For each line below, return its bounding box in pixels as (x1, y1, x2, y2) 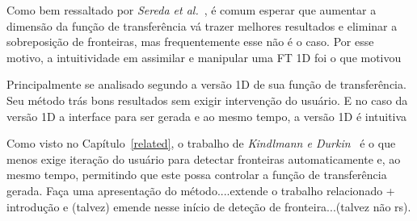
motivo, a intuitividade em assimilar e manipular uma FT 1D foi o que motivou (6, 48, 402, 65)
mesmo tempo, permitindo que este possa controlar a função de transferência (6, 166, 387, 183)
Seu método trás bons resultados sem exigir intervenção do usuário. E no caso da (6, 91, 408, 108)
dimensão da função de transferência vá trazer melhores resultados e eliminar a (6, 17, 398, 34)
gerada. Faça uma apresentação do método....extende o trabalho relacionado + (6, 181, 395, 198)
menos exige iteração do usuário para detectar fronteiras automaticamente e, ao (6, 150, 401, 167)
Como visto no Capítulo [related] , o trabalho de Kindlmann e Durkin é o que (6, 135, 396, 152)
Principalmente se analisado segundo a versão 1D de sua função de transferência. (6, 76, 406, 93)
